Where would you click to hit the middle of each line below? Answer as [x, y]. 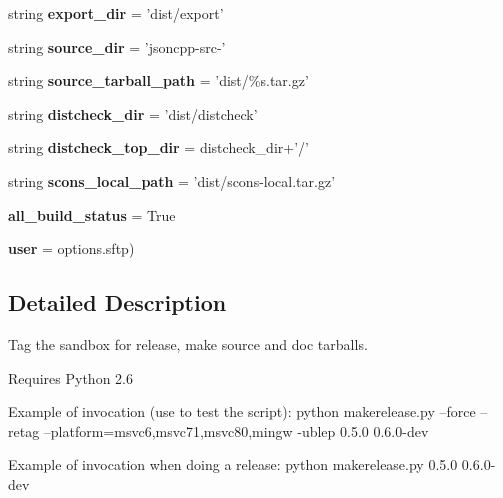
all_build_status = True [92, 214]
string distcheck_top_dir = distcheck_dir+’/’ [158, 147]
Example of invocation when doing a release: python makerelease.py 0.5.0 [233, 464]
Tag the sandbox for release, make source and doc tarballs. [188, 343]
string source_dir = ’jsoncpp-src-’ [117, 46]
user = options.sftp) [71, 248]
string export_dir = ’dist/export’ [116, 13]
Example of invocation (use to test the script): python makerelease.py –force [242, 411]
